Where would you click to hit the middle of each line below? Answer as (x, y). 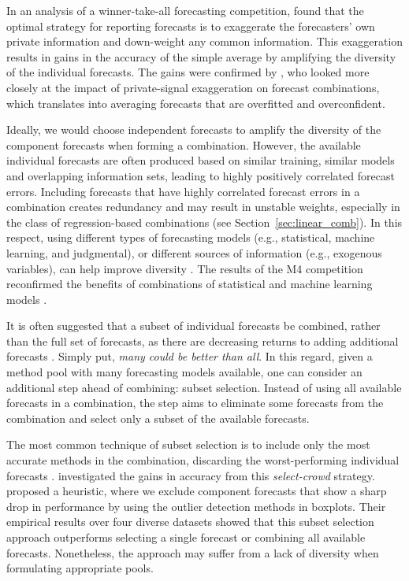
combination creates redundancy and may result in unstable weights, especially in (203, 207)
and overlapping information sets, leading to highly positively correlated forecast (201, 175)
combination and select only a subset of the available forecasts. (158, 418)
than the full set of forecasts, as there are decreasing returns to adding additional (203, 340)
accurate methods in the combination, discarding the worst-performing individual (203, 460)
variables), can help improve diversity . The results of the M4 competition (185, 268)
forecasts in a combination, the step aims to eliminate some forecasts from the (195, 403)
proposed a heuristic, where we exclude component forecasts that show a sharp (197, 491)
